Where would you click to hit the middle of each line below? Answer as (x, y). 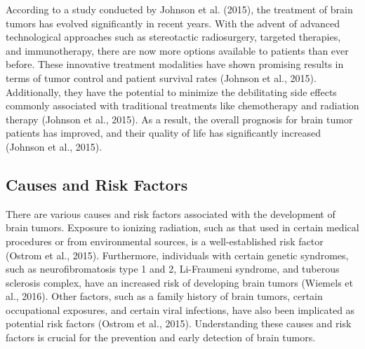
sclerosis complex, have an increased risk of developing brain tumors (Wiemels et (179, 282)
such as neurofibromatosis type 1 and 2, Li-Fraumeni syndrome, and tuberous (173, 269)
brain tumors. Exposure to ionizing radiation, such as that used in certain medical (182, 227)
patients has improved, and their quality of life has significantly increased (163, 133)
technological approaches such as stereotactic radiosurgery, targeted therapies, (173, 37)
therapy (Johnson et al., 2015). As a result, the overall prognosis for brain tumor (179, 119)
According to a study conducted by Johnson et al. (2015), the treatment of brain (179, 9)
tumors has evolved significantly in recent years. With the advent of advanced (173, 23)
